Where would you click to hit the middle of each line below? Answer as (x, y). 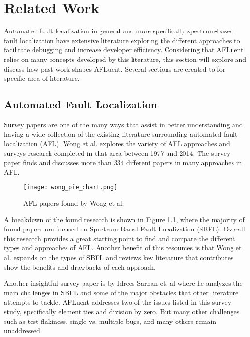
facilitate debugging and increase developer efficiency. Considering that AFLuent (124, 50)
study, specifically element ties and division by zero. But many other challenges (122, 312)
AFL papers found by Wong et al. (74, 203)
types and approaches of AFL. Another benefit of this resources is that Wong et (123, 248)
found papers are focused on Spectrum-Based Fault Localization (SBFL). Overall (125, 229)
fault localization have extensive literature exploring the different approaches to (122, 40)
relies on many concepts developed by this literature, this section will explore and (125, 59)
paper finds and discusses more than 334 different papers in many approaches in (123, 162)
